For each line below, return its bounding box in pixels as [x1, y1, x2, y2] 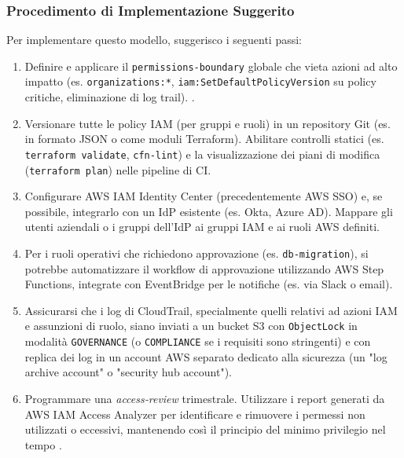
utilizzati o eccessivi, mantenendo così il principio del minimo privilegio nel [24, 421, 386, 438]
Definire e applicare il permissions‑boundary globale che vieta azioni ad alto [24, 57, 398, 74]
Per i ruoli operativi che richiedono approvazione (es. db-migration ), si [24, 245, 369, 261]
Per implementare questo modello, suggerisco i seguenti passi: [6, 31, 303, 48]
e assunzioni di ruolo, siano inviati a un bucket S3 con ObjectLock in [24, 317, 358, 334]
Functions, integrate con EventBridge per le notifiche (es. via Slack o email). [24, 276, 393, 292]
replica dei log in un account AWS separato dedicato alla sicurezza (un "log [24, 348, 387, 365]
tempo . [24, 436, 62, 453]
